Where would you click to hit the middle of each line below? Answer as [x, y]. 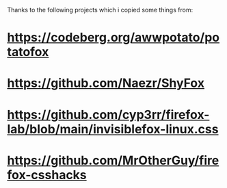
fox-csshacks [47, 175]
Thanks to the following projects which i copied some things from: [100, 10]
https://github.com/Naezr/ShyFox [106, 83]
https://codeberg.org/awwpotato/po [113, 38]
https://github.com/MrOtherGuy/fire [113, 160]
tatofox [28, 52]
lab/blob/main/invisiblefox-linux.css [113, 129]
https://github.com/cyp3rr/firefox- [108, 115]
